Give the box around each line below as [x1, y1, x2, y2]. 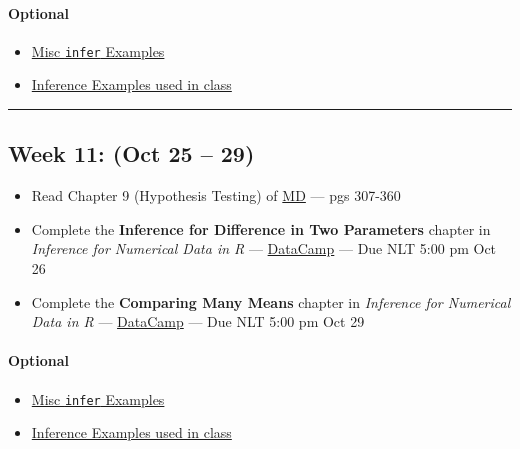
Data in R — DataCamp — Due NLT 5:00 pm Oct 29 [31, 311, 365, 332]
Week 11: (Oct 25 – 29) [8, 138, 255, 169]
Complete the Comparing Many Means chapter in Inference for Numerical [31, 291, 511, 312]
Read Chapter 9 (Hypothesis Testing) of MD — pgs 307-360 [31, 185, 401, 206]
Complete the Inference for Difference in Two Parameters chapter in [31, 218, 491, 239]
